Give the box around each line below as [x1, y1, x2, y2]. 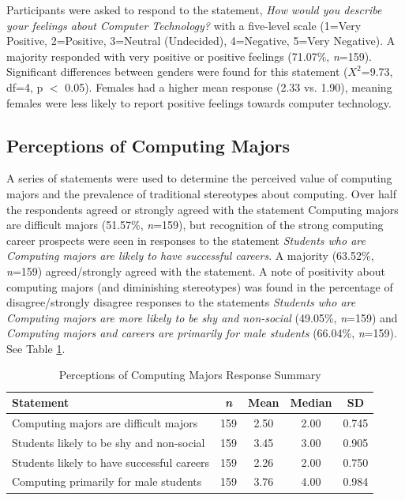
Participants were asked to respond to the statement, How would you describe [6, 2, 382, 17]
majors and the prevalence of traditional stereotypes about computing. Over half [6, 185, 396, 201]
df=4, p [6, 78, 43, 95]
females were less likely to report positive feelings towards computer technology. [6, 94, 392, 111]
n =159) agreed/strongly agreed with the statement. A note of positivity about [6, 262, 385, 279]
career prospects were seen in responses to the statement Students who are [6, 231, 366, 248]
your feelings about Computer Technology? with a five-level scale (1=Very [6, 17, 362, 33]
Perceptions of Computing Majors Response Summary [58, 367, 321, 383]
